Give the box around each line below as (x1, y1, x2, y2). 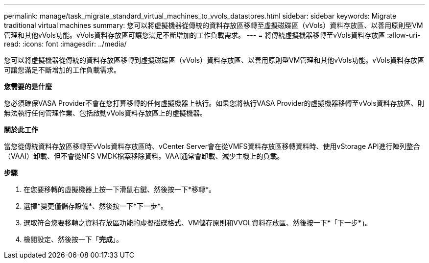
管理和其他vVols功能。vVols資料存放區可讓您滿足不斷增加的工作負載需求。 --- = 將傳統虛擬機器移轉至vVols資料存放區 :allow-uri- (4, 31, 421, 39)
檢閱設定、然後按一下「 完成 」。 (24, 235, 123, 243)
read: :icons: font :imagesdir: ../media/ (4, 40, 127, 48)
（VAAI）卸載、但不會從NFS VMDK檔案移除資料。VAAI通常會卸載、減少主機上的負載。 (4, 152, 284, 160)
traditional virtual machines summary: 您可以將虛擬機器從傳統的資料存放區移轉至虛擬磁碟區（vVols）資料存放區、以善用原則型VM (4, 21, 423, 29)
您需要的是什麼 (4, 82, 52, 91)
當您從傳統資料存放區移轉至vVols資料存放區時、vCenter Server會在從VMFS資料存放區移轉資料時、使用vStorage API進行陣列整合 (4, 142, 420, 150)
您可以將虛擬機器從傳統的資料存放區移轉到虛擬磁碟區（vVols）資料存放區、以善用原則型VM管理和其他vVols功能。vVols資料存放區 (4, 56, 425, 64)
